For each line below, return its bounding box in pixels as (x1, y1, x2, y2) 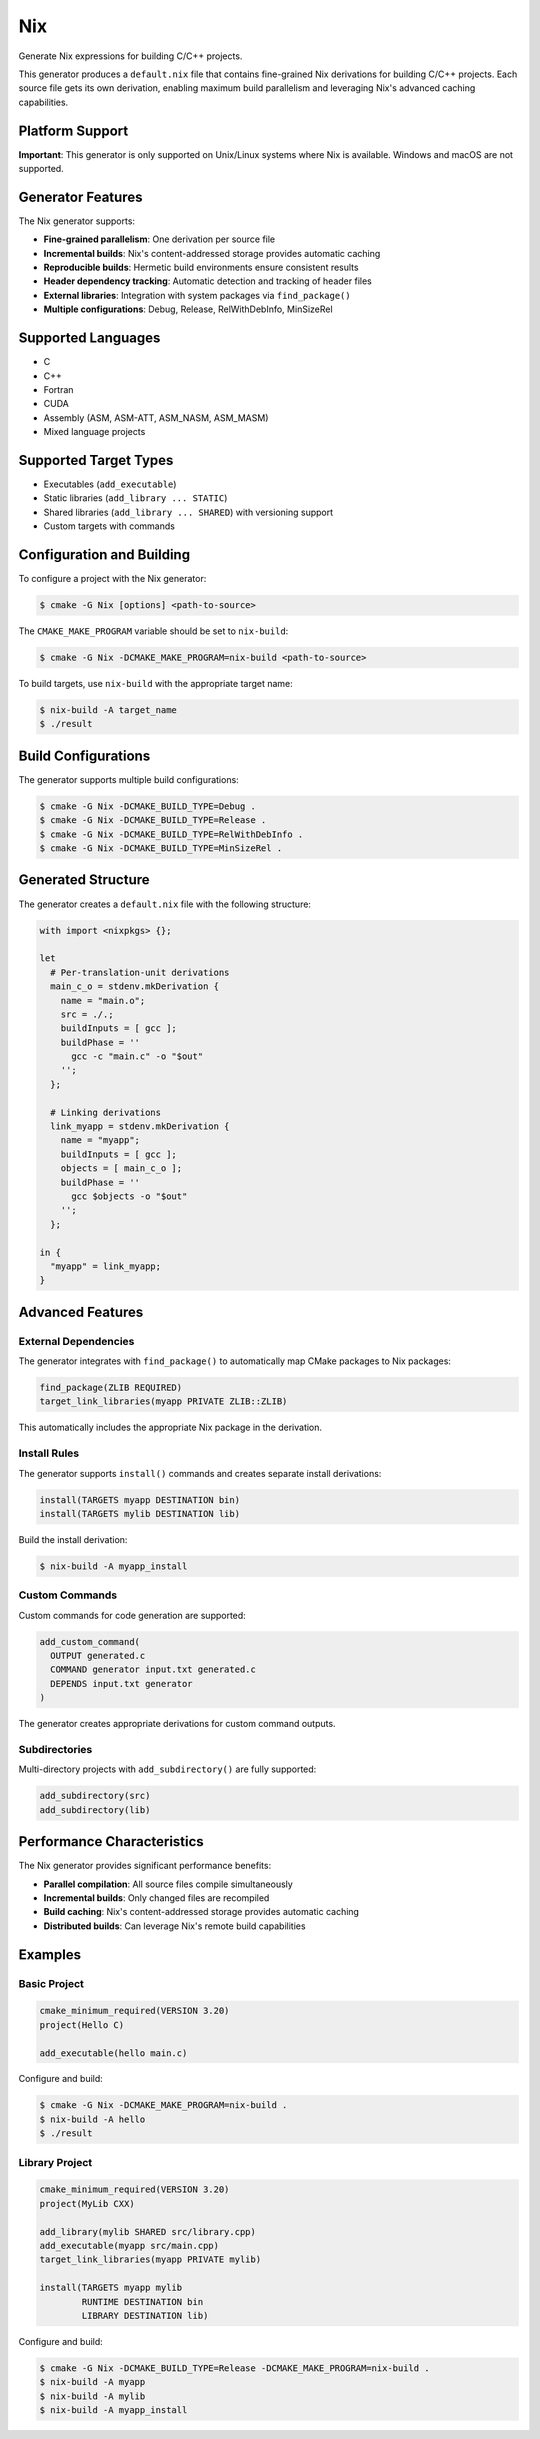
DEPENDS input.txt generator (50, 1678, 194, 1689)
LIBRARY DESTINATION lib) (81, 2310, 209, 2321)
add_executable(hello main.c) (39, 2047, 188, 2059)
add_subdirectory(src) (39, 1790, 151, 1802)
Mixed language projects (43, 426, 146, 438)
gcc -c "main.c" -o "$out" (71, 1051, 204, 1062)
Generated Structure (18, 871, 150, 889)
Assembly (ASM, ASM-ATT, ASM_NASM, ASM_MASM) (43, 411, 269, 424)
